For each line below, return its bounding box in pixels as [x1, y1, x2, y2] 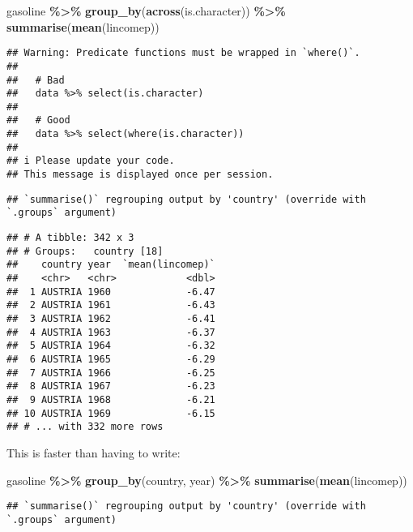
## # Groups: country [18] [6, 245, 164, 257]
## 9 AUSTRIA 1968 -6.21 [6, 393, 215, 405]
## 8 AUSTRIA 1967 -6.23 [6, 380, 215, 393]
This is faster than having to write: [6, 444, 181, 461]
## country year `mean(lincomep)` [6, 259, 215, 271]
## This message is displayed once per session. [6, 169, 274, 181]
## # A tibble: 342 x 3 [6, 232, 134, 244]
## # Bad [6, 74, 65, 86]
